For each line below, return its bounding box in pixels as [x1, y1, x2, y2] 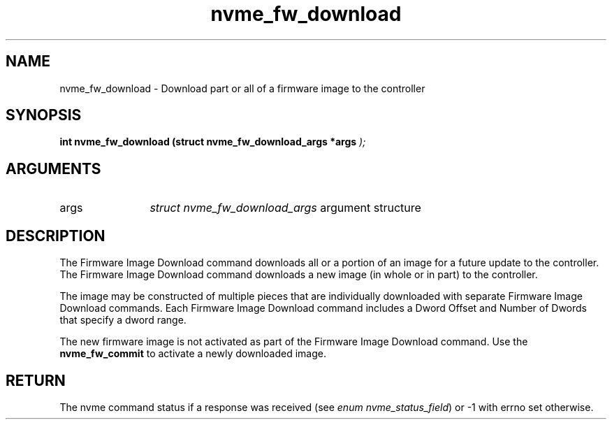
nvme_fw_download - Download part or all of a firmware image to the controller [59, 82, 425, 94]
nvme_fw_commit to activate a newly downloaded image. [59, 347, 326, 360]
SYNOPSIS [6, 106, 82, 124]
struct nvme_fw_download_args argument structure [150, 201, 421, 215]
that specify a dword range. [59, 314, 187, 326]
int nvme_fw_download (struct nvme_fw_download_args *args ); [59, 136, 366, 148]
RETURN [6, 371, 66, 389]
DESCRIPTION [6, 226, 105, 245]
